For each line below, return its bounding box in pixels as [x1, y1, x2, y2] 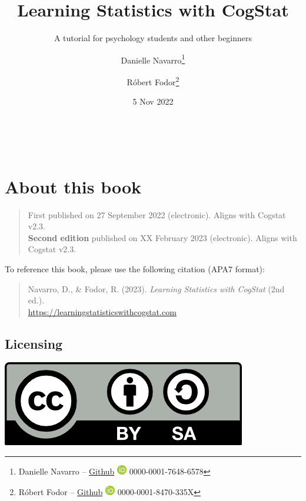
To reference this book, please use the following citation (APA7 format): [5, 262, 265, 275]
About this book [5, 174, 142, 198]
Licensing [5, 334, 63, 352]
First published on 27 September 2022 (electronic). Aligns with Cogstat [28, 208, 286, 221]
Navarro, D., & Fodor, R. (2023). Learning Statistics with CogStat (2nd [28, 282, 285, 295]
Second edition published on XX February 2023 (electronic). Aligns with [28, 231, 297, 243]
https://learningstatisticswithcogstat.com [28, 305, 177, 318]
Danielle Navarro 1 [121, 52, 185, 66]
